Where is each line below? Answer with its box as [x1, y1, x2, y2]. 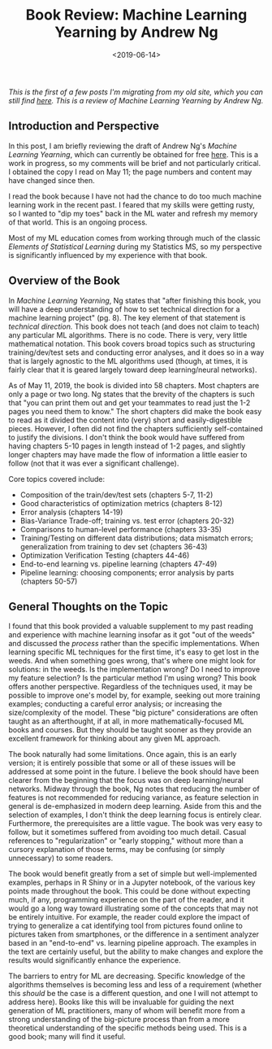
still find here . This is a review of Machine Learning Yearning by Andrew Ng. [8, 95, 264, 105]
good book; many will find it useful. [8, 1032, 126, 1042]
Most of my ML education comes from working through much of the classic [8, 233, 261, 243]
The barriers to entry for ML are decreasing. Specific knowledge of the [8, 971, 246, 981]
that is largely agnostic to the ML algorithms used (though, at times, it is [8, 356, 248, 365]
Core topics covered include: [8, 474, 106, 483]
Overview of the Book [8, 274, 120, 288]
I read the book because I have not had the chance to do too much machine [8, 191, 262, 201]
